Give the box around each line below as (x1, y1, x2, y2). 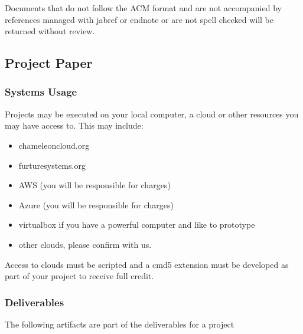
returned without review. (5, 25, 95, 37)
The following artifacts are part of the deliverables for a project (5, 317, 234, 330)
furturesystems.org (18, 159, 86, 171)
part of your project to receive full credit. (5, 270, 154, 282)
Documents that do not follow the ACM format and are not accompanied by (5, 2, 282, 14)
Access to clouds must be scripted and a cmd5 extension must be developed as (5, 258, 289, 270)
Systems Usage (5, 84, 77, 99)
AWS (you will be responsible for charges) (18, 179, 171, 191)
